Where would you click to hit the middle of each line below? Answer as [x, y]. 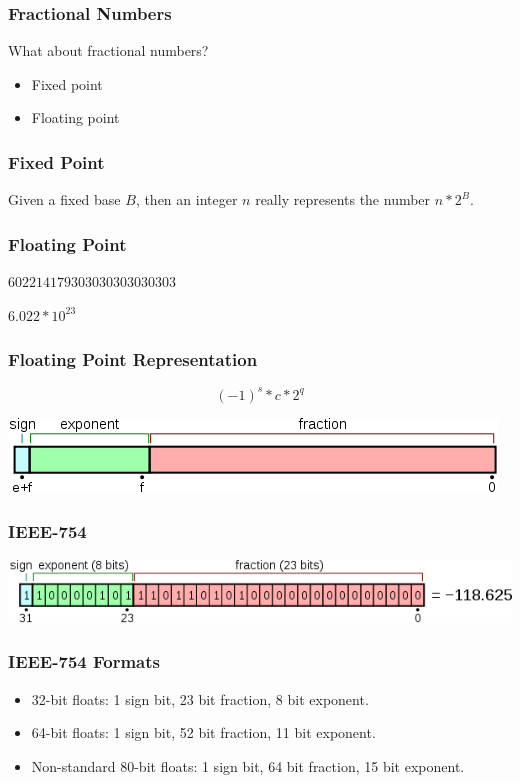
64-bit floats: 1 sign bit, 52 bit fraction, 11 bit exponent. [203, 732]
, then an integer [186, 199]
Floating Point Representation [133, 359]
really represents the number [343, 199]
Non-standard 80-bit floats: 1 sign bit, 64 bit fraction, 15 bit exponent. [248, 765]
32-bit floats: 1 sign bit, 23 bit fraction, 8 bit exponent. [200, 698]
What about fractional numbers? [108, 50]
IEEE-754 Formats [84, 661]
